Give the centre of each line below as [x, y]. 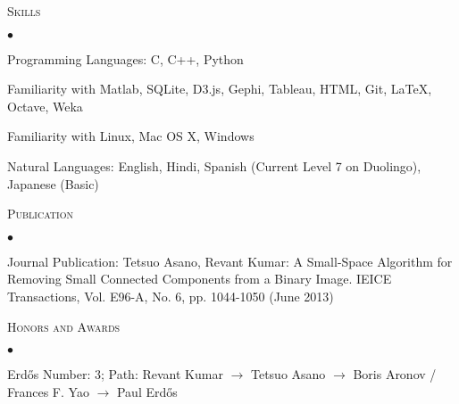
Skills [24, 11]
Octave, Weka [45, 106]
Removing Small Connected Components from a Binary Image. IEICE [200, 279]
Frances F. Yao [48, 391]
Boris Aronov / [395, 374]
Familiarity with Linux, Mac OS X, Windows [131, 136]
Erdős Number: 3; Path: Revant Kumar [115, 374]
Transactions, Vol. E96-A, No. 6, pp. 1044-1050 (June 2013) [171, 296]
